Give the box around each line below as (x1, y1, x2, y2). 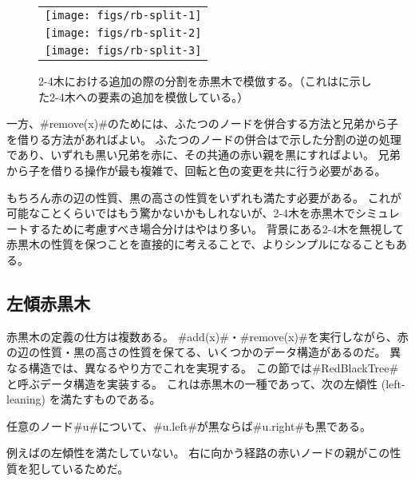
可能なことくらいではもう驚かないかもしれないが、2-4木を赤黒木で (6, 205, 356, 221)
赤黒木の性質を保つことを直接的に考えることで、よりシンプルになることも (6, 236, 396, 252)
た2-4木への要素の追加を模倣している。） (38, 88, 249, 105)
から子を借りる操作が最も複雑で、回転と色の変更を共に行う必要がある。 (6, 161, 386, 178)
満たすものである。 (60, 391, 161, 407)
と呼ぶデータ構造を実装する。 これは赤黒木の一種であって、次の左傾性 (6, 375, 378, 392)
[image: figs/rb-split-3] (45, 44, 202, 57)
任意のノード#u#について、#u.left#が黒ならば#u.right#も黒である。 (6, 417, 371, 434)
